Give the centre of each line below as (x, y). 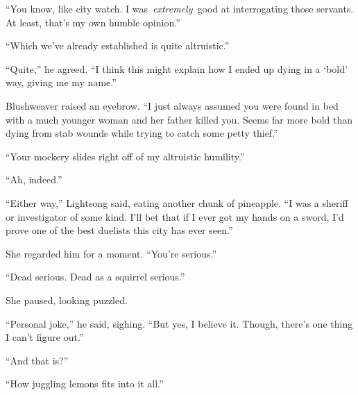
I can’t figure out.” (45, 337)
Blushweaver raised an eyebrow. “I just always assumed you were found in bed (172, 105)
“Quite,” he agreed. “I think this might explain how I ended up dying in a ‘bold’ (177, 68)
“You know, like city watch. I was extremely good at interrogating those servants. (180, 8)
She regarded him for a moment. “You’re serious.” (111, 253)
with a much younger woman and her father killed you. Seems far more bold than (179, 119)
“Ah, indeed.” (34, 179)
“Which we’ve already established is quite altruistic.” (118, 45)
